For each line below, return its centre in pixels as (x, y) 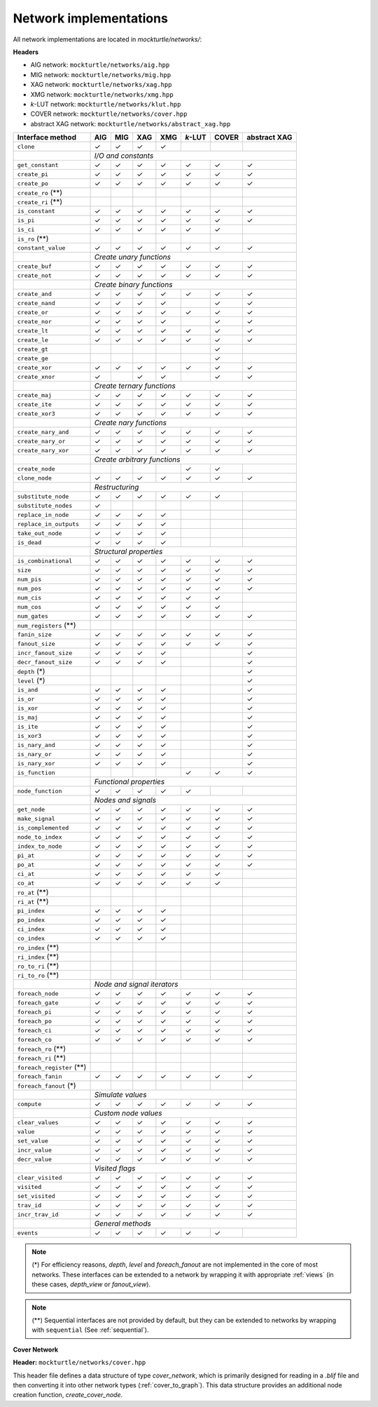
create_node (36, 469)
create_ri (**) (40, 202)
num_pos (29, 588)
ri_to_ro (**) (38, 975)
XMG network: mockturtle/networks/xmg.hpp (102, 94)
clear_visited (40, 1177)
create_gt (33, 349)
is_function (36, 773)
